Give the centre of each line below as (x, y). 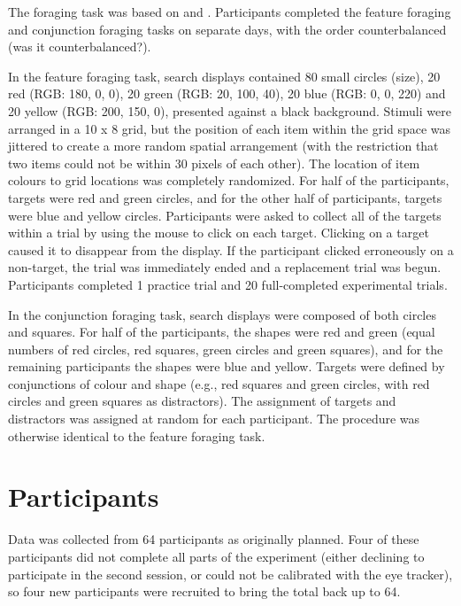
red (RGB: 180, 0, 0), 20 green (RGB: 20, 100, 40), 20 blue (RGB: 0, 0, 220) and (227, 93)
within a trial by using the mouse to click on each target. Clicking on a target (219, 233)
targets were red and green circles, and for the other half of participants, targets (225, 197)
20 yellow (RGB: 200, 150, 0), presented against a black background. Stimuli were (230, 110)
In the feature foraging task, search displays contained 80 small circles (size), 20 (224, 76)
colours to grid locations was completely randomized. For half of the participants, (229, 180)
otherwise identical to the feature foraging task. (137, 435)
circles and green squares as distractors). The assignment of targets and (202, 401)
